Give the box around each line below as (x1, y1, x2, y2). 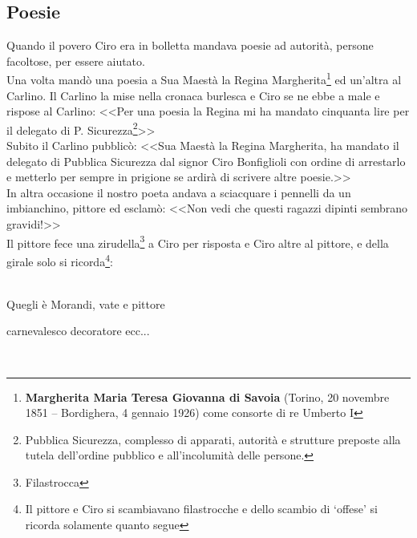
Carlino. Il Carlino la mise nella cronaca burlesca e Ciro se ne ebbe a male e (6, 87, 380, 103)
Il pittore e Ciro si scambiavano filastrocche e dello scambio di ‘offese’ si (25, 500, 378, 517)
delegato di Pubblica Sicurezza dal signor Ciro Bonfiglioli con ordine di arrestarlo (6, 152, 406, 169)
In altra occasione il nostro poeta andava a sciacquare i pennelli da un (6, 184, 351, 200)
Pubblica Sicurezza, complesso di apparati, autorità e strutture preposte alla (25, 431, 401, 447)
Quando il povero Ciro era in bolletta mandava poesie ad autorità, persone (6, 37, 374, 54)
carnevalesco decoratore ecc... (6, 322, 150, 339)
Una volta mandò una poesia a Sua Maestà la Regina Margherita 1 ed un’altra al (6, 69, 402, 88)
